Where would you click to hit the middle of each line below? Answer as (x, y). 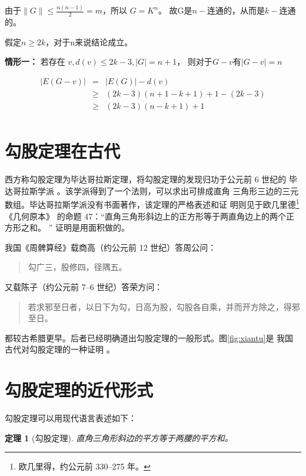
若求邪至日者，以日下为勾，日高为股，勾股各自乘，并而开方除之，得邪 (164, 306)
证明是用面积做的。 (92, 227)
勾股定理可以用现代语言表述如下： (71, 418)
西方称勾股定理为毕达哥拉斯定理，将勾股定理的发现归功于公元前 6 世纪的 (146, 179)
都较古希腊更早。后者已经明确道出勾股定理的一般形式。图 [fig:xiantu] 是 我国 (149, 337)
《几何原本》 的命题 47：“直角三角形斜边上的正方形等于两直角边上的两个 (145, 216)
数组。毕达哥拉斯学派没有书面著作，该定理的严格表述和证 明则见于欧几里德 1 (152, 204)
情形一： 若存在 (35, 61)
